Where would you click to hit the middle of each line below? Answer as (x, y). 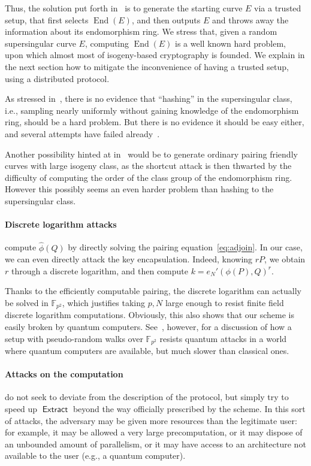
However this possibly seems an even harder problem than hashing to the (139, 189)
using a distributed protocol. (57, 78)
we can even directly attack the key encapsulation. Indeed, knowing (129, 259)
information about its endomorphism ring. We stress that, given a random (141, 31)
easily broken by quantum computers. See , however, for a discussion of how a (148, 326)
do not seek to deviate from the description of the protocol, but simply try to (147, 397)
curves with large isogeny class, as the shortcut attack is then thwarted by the (148, 166)
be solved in (27, 302)
